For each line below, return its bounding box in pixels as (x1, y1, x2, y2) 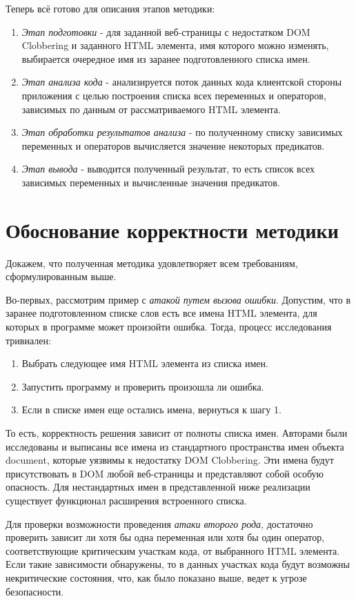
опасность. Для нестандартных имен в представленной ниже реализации (6, 480, 310, 494)
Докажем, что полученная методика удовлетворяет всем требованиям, (6, 255, 298, 270)
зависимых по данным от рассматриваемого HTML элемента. (21, 101, 281, 116)
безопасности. (6, 584, 64, 598)
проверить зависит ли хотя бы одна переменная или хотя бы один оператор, (6, 530, 325, 544)
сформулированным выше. (6, 269, 117, 284)
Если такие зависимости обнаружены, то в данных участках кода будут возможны (6, 557, 350, 571)
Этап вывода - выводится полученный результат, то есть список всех (21, 161, 315, 176)
